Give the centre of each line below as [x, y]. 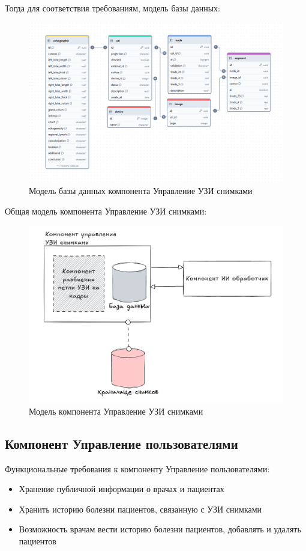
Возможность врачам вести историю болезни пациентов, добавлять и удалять [160, 529]
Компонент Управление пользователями [121, 443]
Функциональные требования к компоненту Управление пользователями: [137, 468]
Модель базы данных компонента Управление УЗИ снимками [141, 191]
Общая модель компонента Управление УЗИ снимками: [106, 211]
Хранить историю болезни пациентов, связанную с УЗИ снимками [140, 509]
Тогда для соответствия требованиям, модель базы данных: [112, 8]
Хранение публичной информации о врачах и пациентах [121, 489]
